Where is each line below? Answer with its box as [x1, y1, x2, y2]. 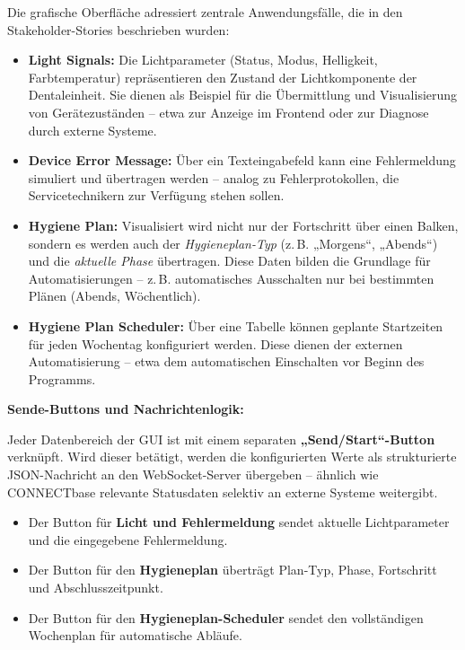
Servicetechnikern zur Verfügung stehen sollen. [28, 186, 285, 205]
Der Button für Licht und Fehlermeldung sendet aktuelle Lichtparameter [28, 513, 450, 531]
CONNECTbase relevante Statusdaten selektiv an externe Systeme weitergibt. [7, 482, 438, 501]
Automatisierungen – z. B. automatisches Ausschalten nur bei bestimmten [28, 268, 434, 287]
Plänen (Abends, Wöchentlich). [28, 286, 201, 305]
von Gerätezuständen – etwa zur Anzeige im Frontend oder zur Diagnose [28, 102, 429, 121]
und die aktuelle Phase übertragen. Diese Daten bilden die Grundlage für [28, 251, 431, 270]
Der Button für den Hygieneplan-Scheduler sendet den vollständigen [28, 608, 424, 627]
